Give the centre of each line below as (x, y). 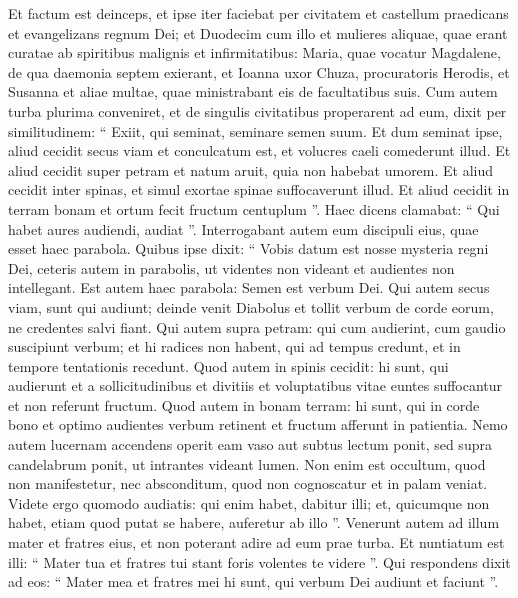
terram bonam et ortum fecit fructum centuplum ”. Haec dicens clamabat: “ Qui (254, 208)
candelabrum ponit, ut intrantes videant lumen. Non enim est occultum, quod (247, 463)
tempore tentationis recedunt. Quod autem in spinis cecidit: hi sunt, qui (228, 365)
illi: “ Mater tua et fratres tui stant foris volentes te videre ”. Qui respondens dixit (259, 561)
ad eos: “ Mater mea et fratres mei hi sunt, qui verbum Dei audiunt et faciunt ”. (253, 581)
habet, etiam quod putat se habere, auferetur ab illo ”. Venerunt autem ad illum (254, 522)
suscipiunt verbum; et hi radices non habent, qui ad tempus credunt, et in (234, 346)
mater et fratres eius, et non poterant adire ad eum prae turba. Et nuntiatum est (256, 542)
